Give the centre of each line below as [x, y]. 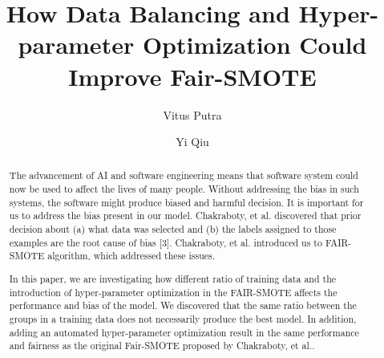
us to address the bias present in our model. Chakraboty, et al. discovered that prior [185, 216]
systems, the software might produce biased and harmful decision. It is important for [186, 202]
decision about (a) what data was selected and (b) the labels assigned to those [173, 229]
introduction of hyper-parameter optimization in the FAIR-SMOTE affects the [173, 292]
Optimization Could [255, 45]
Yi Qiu [192, 142]
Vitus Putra [192, 114]
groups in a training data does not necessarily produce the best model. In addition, [183, 318]
